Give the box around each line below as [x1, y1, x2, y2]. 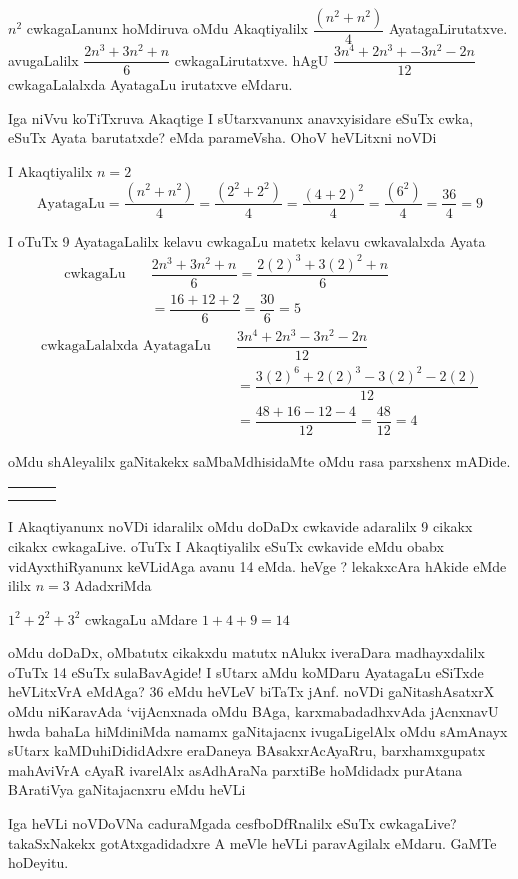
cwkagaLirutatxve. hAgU [174, 49, 329, 70]
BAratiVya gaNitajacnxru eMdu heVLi [8, 779, 246, 800]
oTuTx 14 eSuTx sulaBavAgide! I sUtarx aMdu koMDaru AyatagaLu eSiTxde [8, 661, 484, 682]
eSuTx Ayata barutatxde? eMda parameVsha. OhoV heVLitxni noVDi [8, 127, 437, 148]
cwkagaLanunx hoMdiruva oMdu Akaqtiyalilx [26, 18, 308, 39]
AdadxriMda [74, 575, 152, 596]
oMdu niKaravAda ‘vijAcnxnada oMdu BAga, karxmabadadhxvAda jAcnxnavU [8, 701, 499, 722]
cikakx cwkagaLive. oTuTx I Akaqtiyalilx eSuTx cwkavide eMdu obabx [8, 535, 444, 556]
